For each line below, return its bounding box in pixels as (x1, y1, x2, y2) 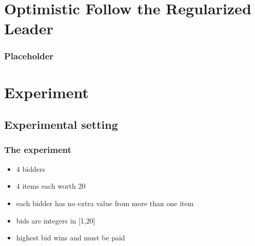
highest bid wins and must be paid (16, 232, 125, 243)
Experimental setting (4, 117, 118, 132)
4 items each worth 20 (16, 181, 86, 191)
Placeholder (4, 50, 54, 62)
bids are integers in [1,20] (16, 215, 95, 226)
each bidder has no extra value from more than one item (16, 197, 194, 208)
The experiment (4, 143, 72, 156)
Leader (4, 18, 53, 39)
